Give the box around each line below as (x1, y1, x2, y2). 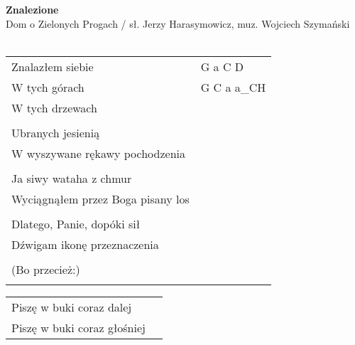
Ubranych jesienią (11, 124, 100, 141)
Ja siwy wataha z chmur (11, 169, 132, 186)
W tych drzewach (11, 99, 97, 116)
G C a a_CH (200, 78, 266, 95)
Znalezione (6, 2, 59, 16)
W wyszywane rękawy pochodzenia (11, 144, 186, 161)
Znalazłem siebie (11, 58, 94, 75)
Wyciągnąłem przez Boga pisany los (11, 190, 190, 207)
